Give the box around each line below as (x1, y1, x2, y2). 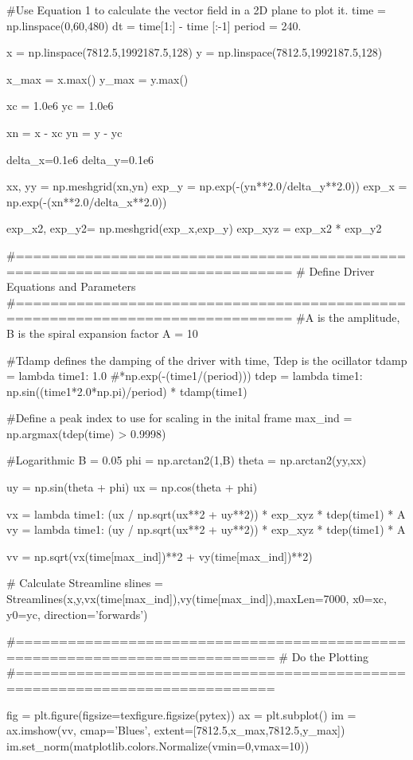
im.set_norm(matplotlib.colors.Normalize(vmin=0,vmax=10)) (6, 737, 310, 754)
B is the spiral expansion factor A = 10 (6, 324, 198, 341)
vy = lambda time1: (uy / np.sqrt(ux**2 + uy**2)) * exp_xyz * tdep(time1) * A (6, 521, 406, 538)
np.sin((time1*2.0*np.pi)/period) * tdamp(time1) (6, 382, 247, 399)
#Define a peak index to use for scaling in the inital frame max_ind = (6, 409, 353, 426)
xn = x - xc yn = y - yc (6, 123, 123, 140)
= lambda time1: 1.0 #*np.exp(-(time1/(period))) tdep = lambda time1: (6, 367, 363, 384)
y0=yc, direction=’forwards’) (6, 605, 148, 622)
